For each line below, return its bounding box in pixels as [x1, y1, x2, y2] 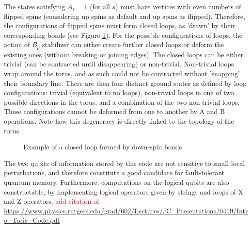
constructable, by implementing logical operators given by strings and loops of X [4, 186, 244, 196]
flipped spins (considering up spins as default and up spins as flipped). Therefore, [4, 11, 245, 21]
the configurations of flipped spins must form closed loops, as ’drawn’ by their [4, 20, 235, 31]
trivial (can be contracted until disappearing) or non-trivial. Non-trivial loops [4, 59, 234, 69]
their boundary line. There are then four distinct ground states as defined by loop [4, 78, 247, 88]
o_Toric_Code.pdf [4, 215, 60, 225]
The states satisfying [4, 1, 65, 11]
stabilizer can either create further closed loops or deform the [42, 39, 224, 49]
